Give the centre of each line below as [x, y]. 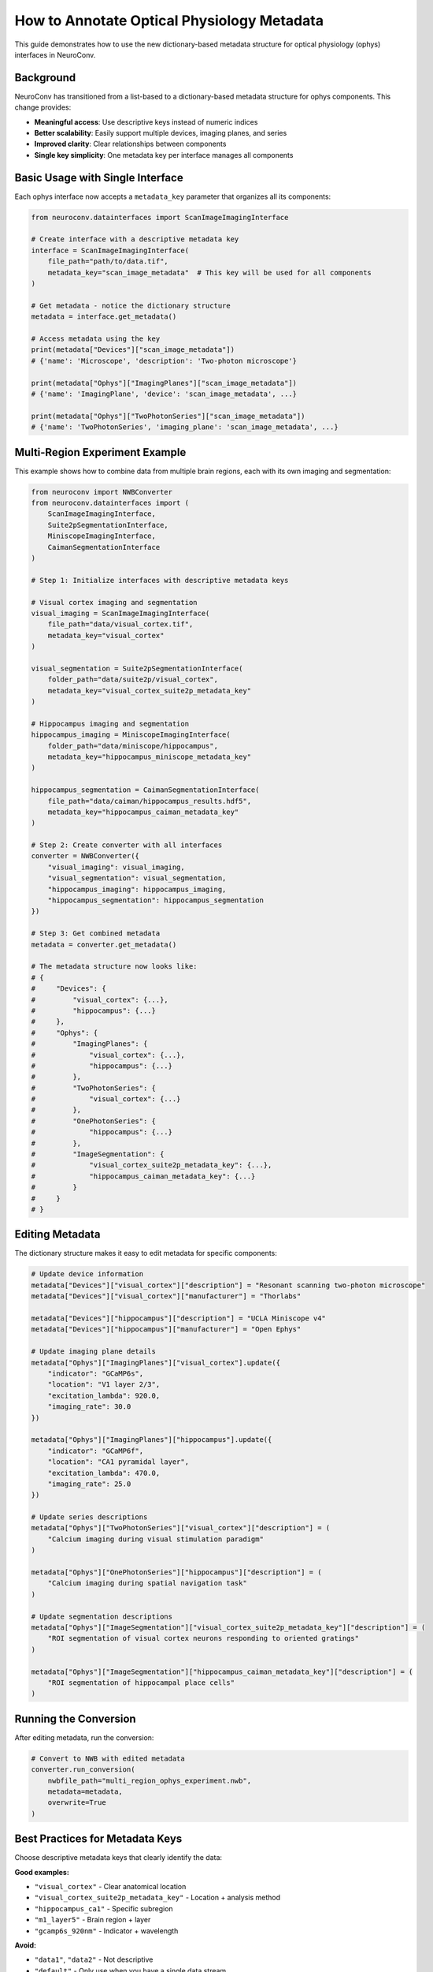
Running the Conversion [76, 1718]
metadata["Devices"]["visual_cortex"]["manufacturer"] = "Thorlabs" [166, 1296]
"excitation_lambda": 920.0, [104, 1395]
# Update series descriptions [89, 1517]
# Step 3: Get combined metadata [96, 934]
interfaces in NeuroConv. [55, 54]
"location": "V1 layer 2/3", [104, 1385]
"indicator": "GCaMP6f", [96, 1451]
